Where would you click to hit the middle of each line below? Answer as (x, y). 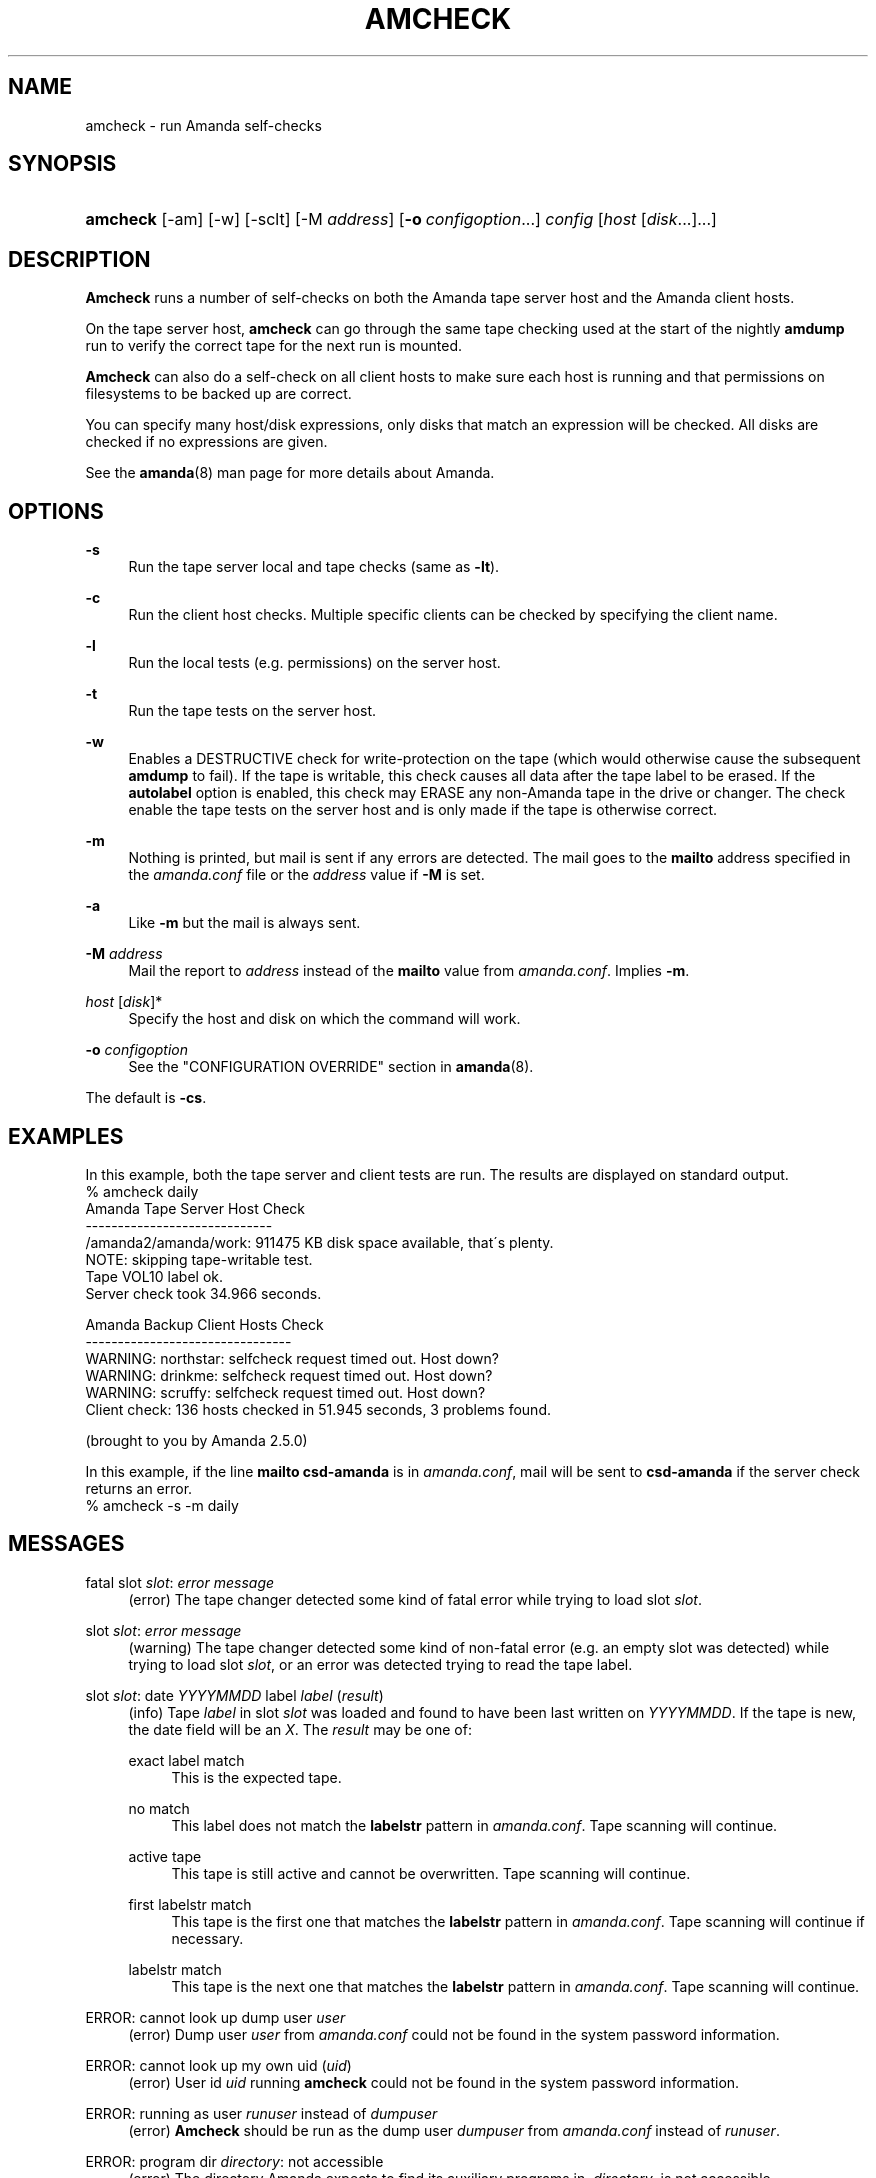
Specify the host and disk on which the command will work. (324, 1019)
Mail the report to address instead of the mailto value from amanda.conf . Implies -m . (409, 971)
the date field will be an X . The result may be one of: (300, 1729)
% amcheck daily (142, 1191)
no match (159, 1808)
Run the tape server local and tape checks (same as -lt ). (314, 567)
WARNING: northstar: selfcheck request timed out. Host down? (292, 1358)
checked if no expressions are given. (206, 442)
